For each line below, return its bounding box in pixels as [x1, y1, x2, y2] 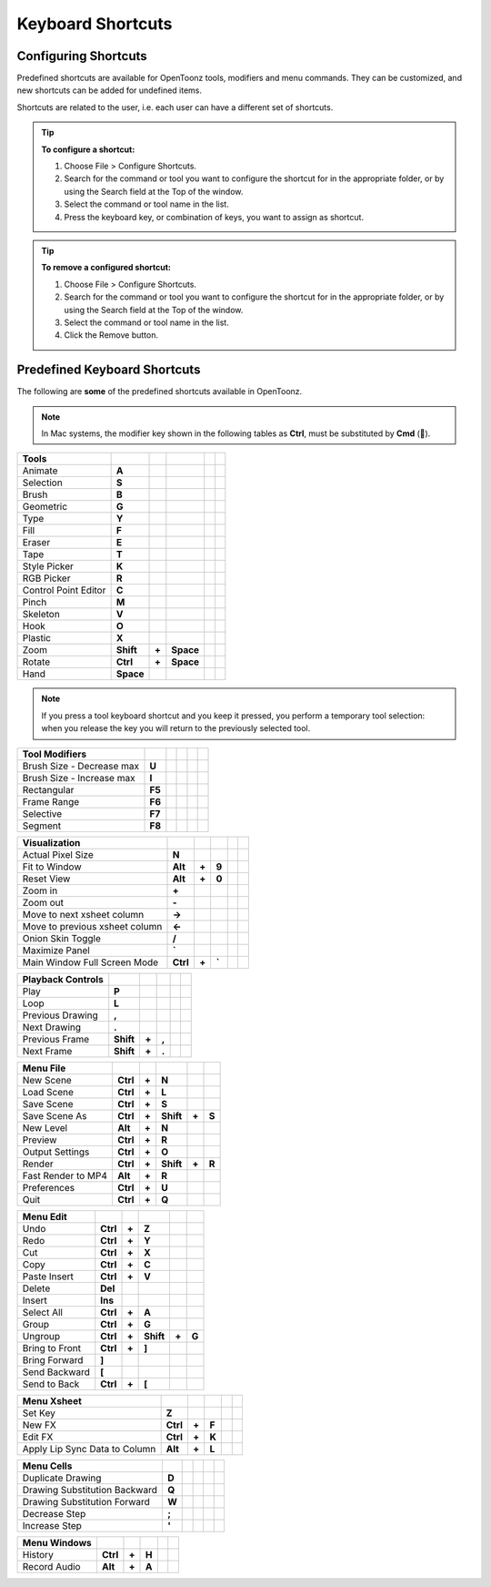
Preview [22, 1134, 57, 1146]
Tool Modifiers [22, 748, 86, 760]
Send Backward [22, 1366, 91, 1378]
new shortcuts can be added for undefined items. [16, 85, 203, 96]
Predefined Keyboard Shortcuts [16, 362, 201, 378]
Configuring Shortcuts [16, 48, 147, 64]
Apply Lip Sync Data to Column [22, 1442, 156, 1455]
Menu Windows [22, 1536, 93, 1549]
